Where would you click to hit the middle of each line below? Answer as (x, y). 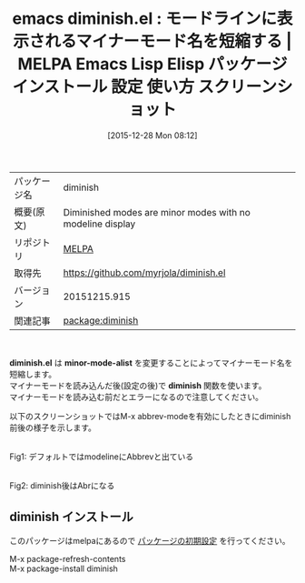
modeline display (99, 224)
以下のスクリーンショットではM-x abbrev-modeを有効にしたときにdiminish (150, 416)
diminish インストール (71, 517)
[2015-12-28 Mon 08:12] (152, 135)
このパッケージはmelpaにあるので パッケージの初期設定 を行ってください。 (150, 540)
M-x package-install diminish (64, 568)
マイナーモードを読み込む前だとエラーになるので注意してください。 (136, 397)
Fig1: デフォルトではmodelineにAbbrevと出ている (102, 457)
